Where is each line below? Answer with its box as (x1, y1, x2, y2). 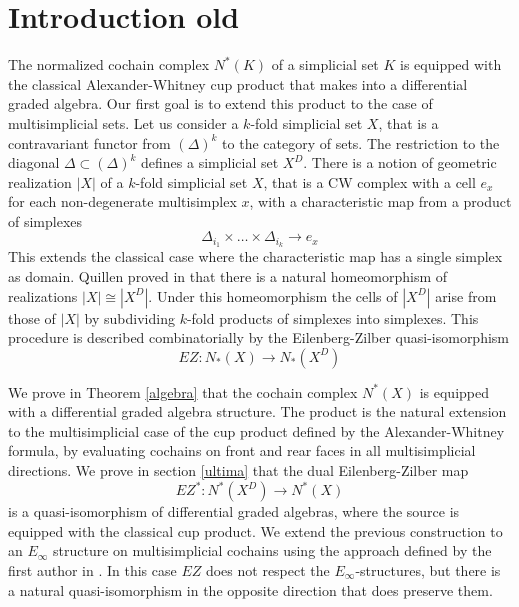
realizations (8, 285, 78, 306)
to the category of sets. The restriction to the (222, 132, 500, 153)
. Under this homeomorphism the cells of (148, 285, 398, 306)
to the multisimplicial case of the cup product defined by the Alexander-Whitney (8, 420, 505, 441)
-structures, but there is (355, 559, 501, 580)
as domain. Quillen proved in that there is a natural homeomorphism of (8, 265, 448, 286)
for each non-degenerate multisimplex (8, 191, 237, 212)
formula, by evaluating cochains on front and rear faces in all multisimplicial (8, 440, 476, 461)
